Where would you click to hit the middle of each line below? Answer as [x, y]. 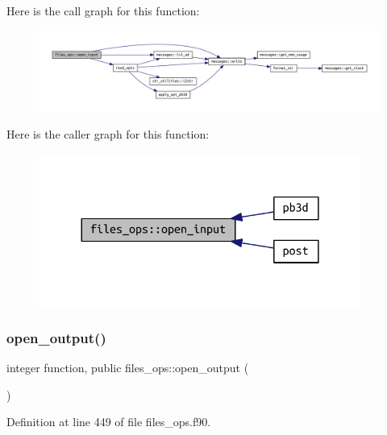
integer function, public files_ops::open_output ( [128, 368]
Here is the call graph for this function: [103, 10]
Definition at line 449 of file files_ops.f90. [109, 422]
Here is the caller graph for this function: [108, 134]
